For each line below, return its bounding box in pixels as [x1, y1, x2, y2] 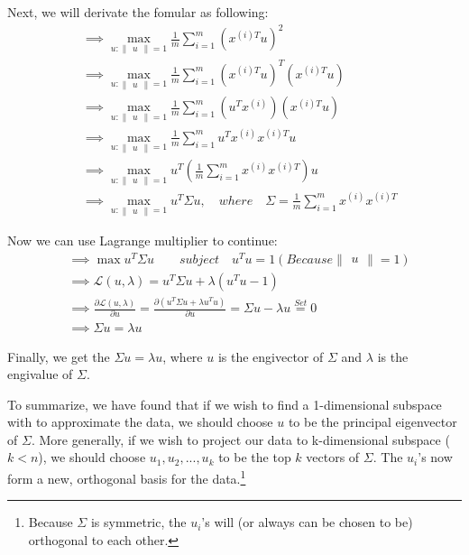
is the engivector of [217, 347, 324, 365]
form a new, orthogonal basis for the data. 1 [7, 467, 246, 487]
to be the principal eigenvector [288, 412, 457, 431]
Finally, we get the [7, 347, 110, 365]
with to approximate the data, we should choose [7, 412, 273, 431]
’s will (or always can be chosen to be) [201, 513, 413, 532]
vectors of [306, 448, 360, 467]
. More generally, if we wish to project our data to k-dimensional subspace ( [31, 430, 450, 449]
